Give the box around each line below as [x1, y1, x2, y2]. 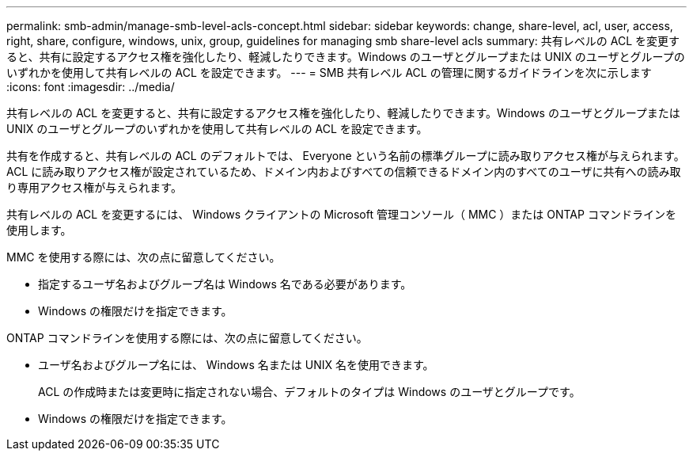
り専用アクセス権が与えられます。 [6, 181, 182, 194]
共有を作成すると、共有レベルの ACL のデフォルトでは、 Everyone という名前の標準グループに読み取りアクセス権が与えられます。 [6, 149, 685, 162]
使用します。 [6, 223, 72, 237]
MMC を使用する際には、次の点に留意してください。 [6, 250, 281, 264]
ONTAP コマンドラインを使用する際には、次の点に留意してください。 [6, 331, 368, 345]
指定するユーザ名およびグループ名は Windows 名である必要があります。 [38, 277, 412, 291]
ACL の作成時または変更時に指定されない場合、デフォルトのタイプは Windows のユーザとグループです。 [38, 385, 581, 398]
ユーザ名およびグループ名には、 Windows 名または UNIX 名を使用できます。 [38, 358, 434, 371]
